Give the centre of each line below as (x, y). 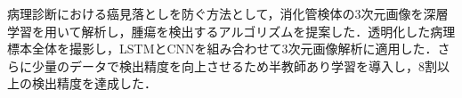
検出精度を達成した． (94, 83)
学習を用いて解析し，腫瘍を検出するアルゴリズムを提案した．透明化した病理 (231, 31)
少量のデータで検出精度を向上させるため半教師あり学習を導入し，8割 (234, 65)
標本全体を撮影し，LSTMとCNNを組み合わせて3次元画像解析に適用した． (223, 49)
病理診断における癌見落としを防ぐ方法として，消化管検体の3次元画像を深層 (228, 13)
